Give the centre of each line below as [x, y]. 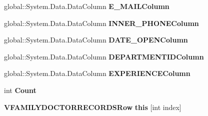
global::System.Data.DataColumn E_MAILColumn [87, 6]
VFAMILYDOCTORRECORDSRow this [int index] [93, 107]
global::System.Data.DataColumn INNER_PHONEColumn [101, 23]
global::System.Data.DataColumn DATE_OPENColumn [96, 40]
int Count [20, 90]
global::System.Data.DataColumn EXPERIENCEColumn [97, 73]
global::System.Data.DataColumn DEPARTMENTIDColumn [104, 56]
